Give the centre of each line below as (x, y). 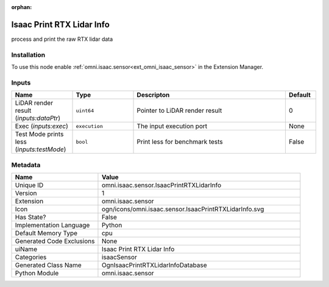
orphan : (22, 7)
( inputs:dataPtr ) (38, 118)
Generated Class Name (48, 265)
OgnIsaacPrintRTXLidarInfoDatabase (154, 265)
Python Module (37, 273)
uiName (26, 249)
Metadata (26, 165)
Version (26, 193)
